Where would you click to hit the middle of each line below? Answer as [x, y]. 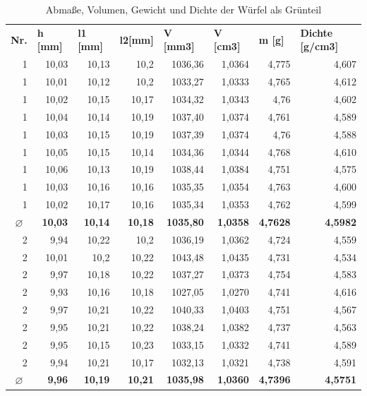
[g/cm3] [319, 46]
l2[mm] [137, 39]
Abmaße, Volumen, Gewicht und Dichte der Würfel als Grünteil [183, 9]
